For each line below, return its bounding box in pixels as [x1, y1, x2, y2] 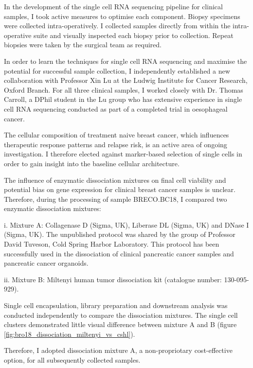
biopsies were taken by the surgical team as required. [4, 39, 162, 50]
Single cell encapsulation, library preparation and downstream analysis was [4, 300, 228, 310]
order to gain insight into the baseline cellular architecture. [4, 158, 180, 168]
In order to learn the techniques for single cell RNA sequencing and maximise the [4, 56, 247, 66]
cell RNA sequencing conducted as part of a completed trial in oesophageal [4, 103, 228, 114]
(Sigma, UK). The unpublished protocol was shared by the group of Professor [4, 229, 235, 239]
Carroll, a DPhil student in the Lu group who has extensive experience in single [4, 94, 242, 104]
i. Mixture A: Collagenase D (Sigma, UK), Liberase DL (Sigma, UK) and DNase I [4, 219, 249, 230]
